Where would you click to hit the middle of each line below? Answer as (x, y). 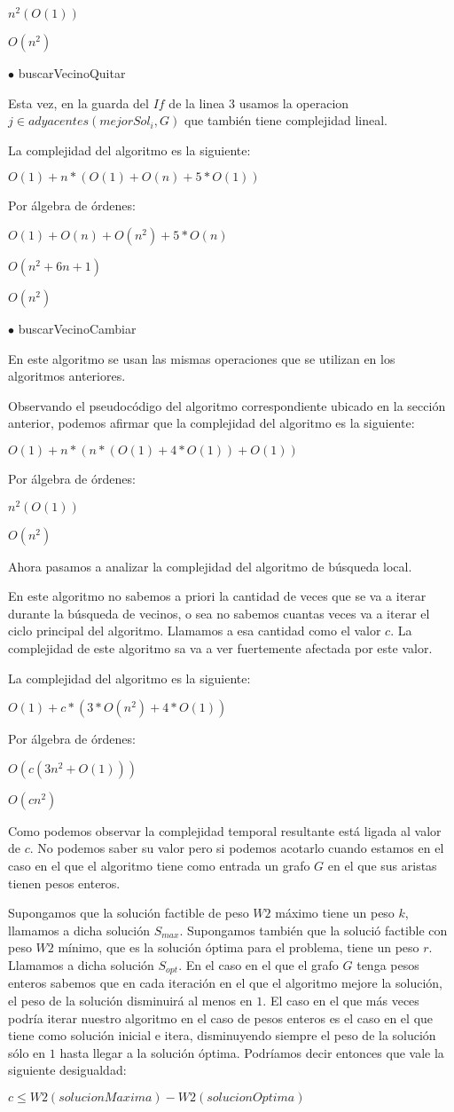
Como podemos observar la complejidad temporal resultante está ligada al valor (225, 830)
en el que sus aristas (382, 866)
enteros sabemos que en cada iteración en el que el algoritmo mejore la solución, (226, 983)
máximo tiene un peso (335, 913)
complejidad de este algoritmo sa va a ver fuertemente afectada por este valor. (220, 648)
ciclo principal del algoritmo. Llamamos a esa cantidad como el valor (195, 631)
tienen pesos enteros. (64, 883)
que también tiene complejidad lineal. (286, 120)
